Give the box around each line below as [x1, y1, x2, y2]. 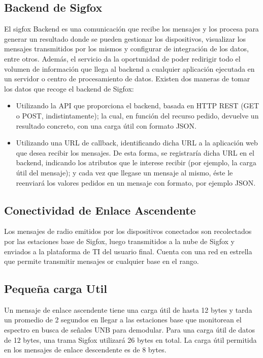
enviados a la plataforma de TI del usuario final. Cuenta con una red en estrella [4, 246, 252, 256]
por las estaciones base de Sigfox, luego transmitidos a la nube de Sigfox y [4, 235, 235, 246]
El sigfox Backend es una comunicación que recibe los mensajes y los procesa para [4, 23, 259, 34]
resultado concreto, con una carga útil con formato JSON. [16, 120, 196, 131]
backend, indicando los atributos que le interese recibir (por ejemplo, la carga [16, 157, 256, 168]
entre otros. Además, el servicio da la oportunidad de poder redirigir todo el [4, 53, 241, 64]
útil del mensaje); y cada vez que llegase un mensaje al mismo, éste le [16, 167, 233, 177]
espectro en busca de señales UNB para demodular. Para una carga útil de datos [4, 324, 255, 335]
